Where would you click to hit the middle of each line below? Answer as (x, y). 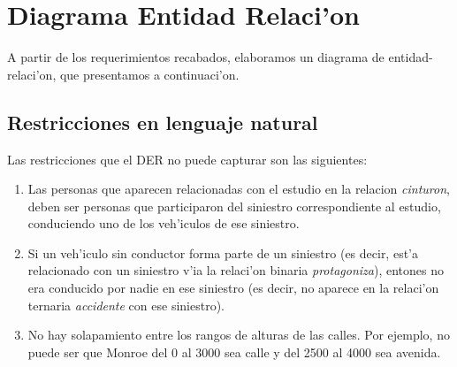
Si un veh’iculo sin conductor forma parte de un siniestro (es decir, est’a (223, 252)
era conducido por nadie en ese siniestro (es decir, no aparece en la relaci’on (233, 288)
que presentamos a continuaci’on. (149, 74)
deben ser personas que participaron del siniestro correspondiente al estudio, (234, 206)
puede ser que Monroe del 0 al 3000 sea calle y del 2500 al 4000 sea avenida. (234, 352)
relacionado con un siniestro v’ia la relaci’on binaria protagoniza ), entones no (236, 270)
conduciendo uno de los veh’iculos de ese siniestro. (164, 223)
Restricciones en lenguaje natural (163, 122)
